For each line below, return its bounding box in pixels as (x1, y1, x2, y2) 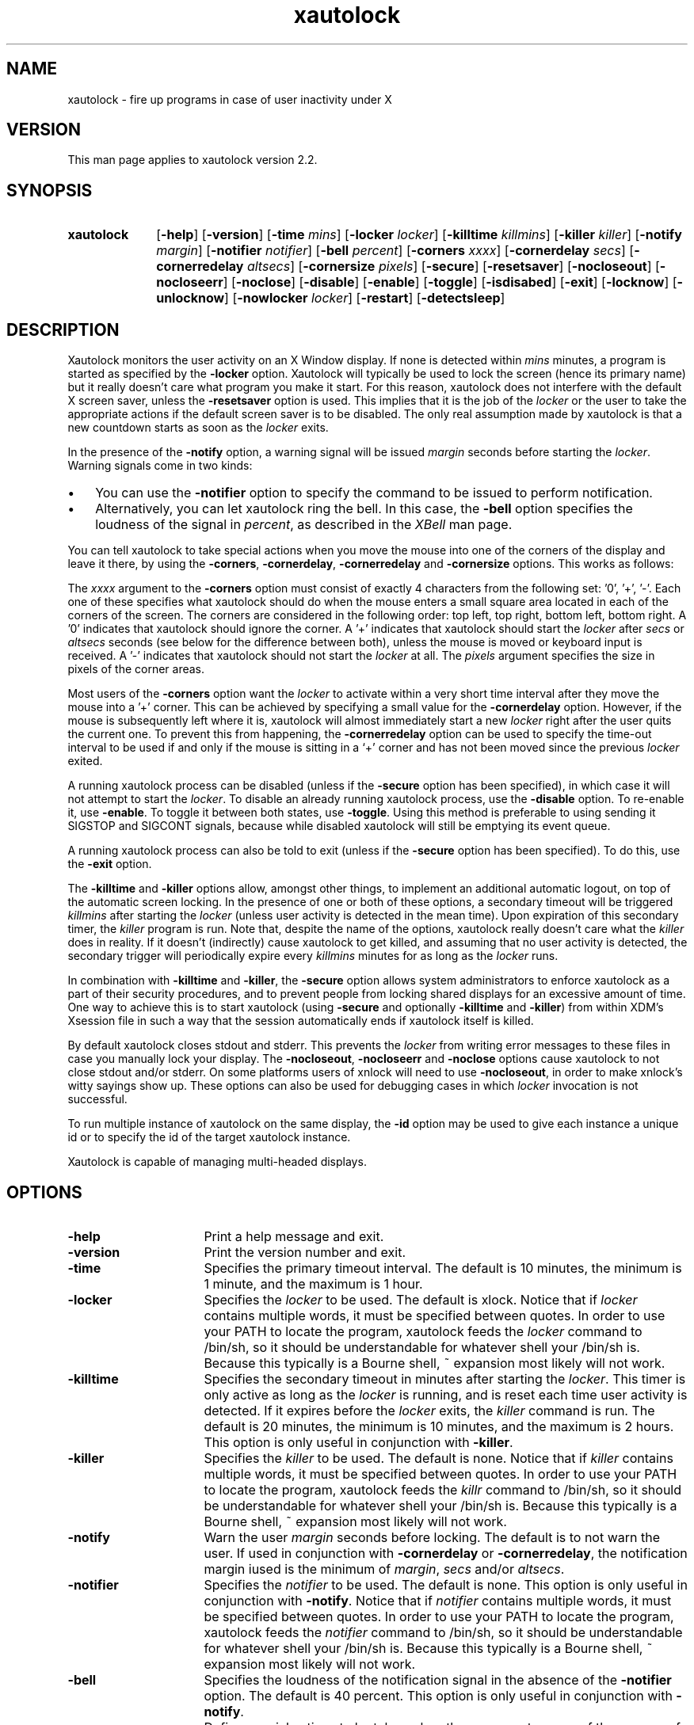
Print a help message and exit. (204, 1228, 384, 1244)
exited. (67, 754, 103, 768)
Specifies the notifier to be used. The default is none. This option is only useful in (204, 1576, 688, 1593)
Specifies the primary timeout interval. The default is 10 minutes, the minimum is (204, 1259, 682, 1276)
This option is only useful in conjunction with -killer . (204, 1434, 513, 1450)
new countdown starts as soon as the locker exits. (67, 421, 329, 435)
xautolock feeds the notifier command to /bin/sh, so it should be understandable (204, 1624, 683, 1640)
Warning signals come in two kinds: (67, 459, 253, 473)
